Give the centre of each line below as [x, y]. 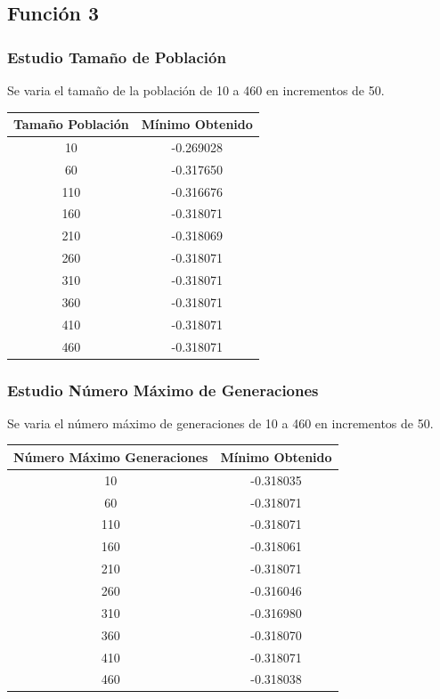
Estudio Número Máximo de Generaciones [163, 390]
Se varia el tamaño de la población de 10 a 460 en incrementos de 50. [196, 90]
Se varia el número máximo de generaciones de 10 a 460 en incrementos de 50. [220, 423]
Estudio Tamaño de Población [117, 57]
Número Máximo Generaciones [111, 456]
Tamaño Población [71, 124]
